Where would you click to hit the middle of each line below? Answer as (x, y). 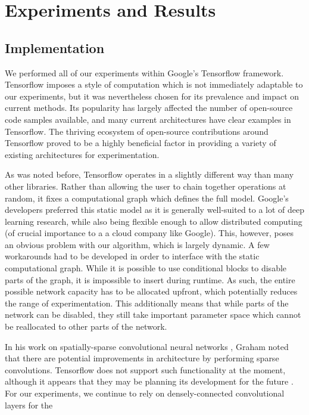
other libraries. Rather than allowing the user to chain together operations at (146, 186)
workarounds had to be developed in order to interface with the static (132, 256)
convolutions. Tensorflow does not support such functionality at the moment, (145, 369)
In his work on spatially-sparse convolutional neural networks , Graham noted (147, 346)
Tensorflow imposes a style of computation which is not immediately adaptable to (154, 84)
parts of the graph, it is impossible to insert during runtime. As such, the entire (150, 279)
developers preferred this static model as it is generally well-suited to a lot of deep (155, 210)
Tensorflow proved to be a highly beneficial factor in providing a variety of (141, 143)
